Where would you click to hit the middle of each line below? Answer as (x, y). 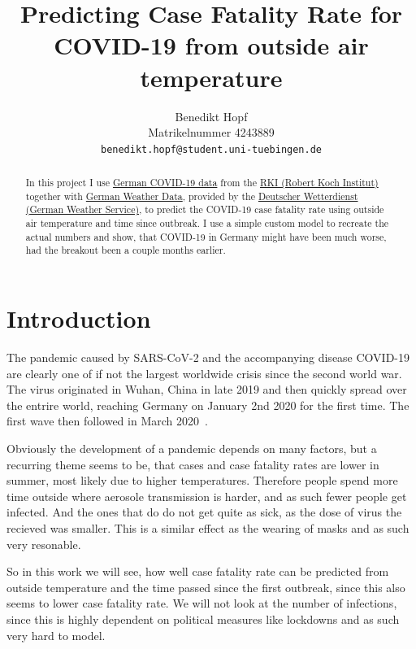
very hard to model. (56, 635)
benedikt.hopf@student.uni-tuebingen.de (211, 149)
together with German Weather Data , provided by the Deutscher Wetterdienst (192, 196)
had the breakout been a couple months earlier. (126, 250)
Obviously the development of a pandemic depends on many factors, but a (192, 448)
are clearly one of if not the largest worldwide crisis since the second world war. (204, 373)
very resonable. (44, 544)
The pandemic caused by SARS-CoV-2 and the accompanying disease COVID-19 (208, 357)
